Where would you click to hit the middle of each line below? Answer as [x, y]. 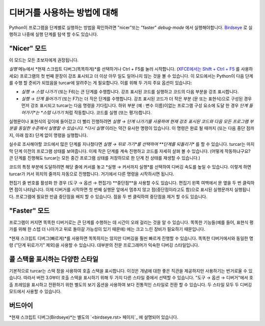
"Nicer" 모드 [28, 48]
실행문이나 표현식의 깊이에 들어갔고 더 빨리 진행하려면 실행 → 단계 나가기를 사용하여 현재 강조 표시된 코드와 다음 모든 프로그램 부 [131, 121]
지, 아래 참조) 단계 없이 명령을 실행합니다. [48, 135]
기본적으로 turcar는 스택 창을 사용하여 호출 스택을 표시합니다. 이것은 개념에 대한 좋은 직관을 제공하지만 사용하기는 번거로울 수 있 [131, 271]
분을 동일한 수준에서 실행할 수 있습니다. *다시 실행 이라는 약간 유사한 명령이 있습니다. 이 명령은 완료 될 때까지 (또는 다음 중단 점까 [132, 128]
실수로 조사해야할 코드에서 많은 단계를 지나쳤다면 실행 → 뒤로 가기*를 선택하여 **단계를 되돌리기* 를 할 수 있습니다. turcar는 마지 [132, 144]
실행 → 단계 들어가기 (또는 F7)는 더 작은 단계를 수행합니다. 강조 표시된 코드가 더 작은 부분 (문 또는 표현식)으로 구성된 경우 [137, 99]
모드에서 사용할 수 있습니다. [35, 292]
